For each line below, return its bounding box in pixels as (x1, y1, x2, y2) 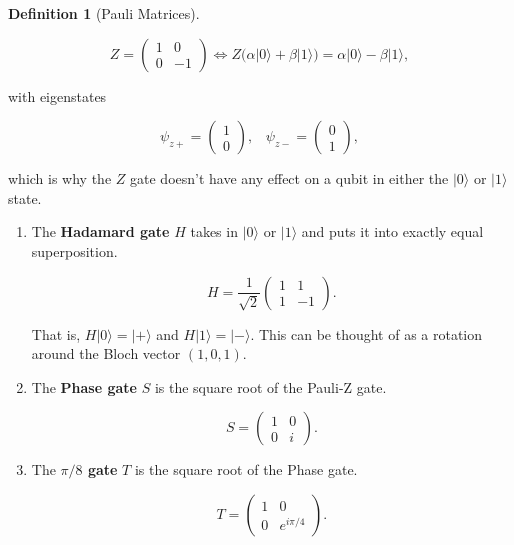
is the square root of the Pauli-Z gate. (154, 376, 387, 397)
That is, (31, 323, 81, 344)
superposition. (31, 240, 118, 261)
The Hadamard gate (31, 221, 170, 242)
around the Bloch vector (31, 343, 181, 364)
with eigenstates (8, 85, 107, 106)
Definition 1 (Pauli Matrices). (8, 3, 200, 23)
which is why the (8, 168, 112, 189)
